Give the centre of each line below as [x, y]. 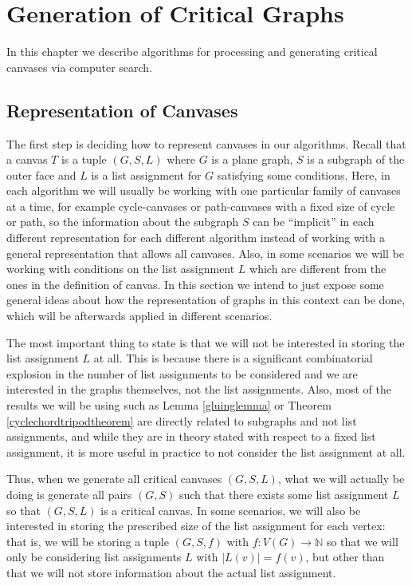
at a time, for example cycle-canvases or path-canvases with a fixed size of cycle [201, 206]
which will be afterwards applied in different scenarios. [139, 316]
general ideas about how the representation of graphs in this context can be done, [206, 300]
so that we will [362, 541]
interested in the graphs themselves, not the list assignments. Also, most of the [199, 389]
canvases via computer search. [80, 67]
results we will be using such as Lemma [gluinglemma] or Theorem [169, 405]
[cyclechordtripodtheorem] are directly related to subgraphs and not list [182, 420]
